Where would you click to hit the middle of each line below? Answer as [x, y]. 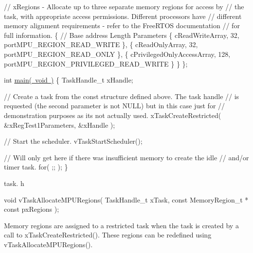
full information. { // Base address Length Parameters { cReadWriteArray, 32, [122, 35]
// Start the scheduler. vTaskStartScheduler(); [73, 141]
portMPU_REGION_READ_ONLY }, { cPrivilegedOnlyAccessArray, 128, [117, 54]
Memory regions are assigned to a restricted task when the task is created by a [121, 225]
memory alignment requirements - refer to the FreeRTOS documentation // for [122, 25]
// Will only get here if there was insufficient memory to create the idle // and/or [126, 157]
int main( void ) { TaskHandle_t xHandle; [69, 80]
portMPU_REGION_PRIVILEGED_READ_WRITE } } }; [96, 63]
